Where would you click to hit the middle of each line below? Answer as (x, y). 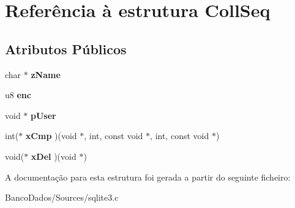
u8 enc (18, 95)
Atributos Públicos (66, 48)
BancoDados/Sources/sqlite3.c (62, 197)
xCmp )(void (51, 136)
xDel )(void (54, 156)
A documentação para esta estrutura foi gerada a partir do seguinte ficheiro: (148, 177)
